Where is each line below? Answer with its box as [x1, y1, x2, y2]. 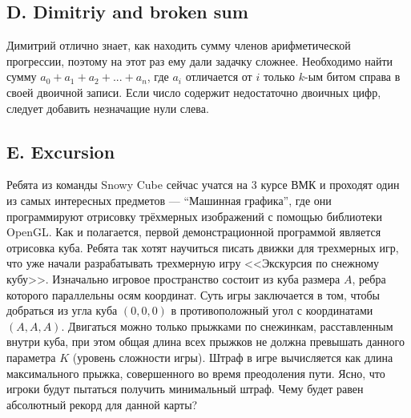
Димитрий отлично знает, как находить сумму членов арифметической [6, 37, 351, 54]
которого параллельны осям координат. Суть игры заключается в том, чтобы [6, 286, 380, 303]
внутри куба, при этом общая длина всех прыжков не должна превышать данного [6, 333, 405, 350]
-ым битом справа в [304, 68, 401, 85]
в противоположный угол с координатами [171, 302, 373, 319]
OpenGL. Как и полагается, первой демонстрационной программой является [6, 223, 381, 240]
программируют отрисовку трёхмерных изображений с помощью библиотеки [6, 207, 383, 224]
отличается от [185, 68, 252, 85]
